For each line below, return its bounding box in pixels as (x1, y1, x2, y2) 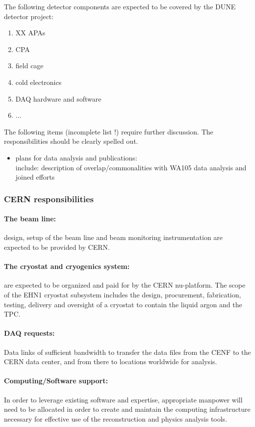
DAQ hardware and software (15, 93, 102, 104)
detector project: (4, 11, 54, 21)
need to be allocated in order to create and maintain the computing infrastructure (4, 404, 251, 414)
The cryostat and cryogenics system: (4, 261, 130, 271)
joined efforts (15, 172, 55, 182)
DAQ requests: (4, 328, 55, 338)
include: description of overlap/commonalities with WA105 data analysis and (15, 162, 247, 172)
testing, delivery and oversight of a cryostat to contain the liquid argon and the (4, 299, 242, 309)
